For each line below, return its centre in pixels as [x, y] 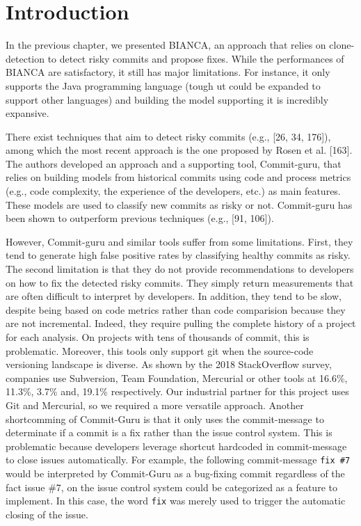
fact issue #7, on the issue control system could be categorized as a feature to [171, 487]
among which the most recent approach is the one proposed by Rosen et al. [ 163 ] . [179, 150]
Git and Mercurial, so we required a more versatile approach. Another [155, 405]
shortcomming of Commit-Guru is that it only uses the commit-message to [165, 419]
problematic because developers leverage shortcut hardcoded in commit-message [176, 446]
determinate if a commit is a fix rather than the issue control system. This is [169, 432]
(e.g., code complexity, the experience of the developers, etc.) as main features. [173, 191]
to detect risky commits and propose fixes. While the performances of [196, 58]
